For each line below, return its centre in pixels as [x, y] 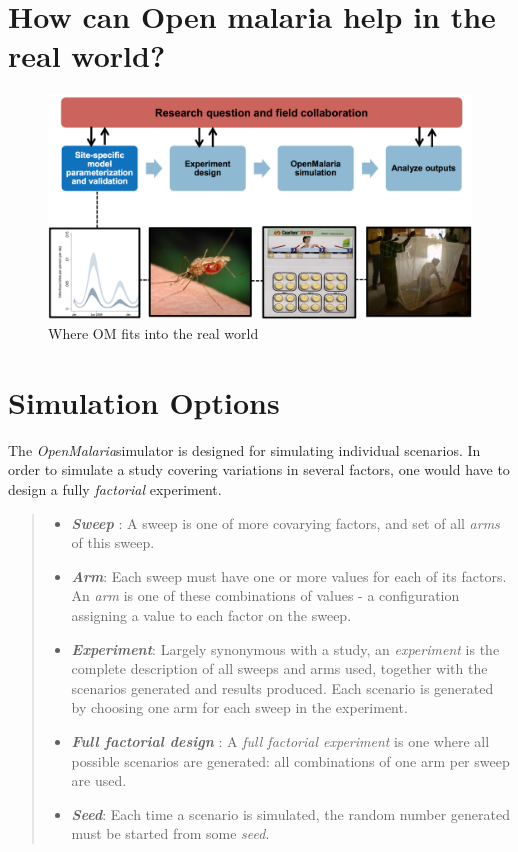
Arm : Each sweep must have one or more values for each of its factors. [289, 575]
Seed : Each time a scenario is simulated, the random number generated [290, 813]
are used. [99, 780]
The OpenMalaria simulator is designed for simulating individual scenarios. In [244, 449]
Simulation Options [144, 401]
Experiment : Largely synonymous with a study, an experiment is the [285, 648]
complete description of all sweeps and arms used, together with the [279, 668]
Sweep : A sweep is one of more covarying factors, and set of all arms [285, 522]
